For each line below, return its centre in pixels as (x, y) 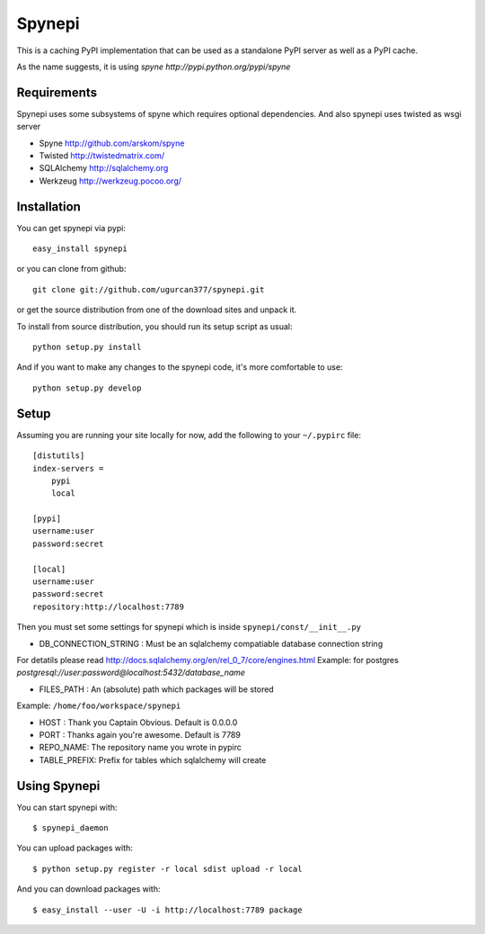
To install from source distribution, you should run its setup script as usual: (154, 326)
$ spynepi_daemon (71, 828)
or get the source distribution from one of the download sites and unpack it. (157, 310)
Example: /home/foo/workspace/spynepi (99, 705)
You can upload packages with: (75, 848)
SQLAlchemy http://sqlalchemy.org (104, 168)
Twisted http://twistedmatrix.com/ (102, 156)
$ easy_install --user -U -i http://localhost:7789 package (168, 910)
